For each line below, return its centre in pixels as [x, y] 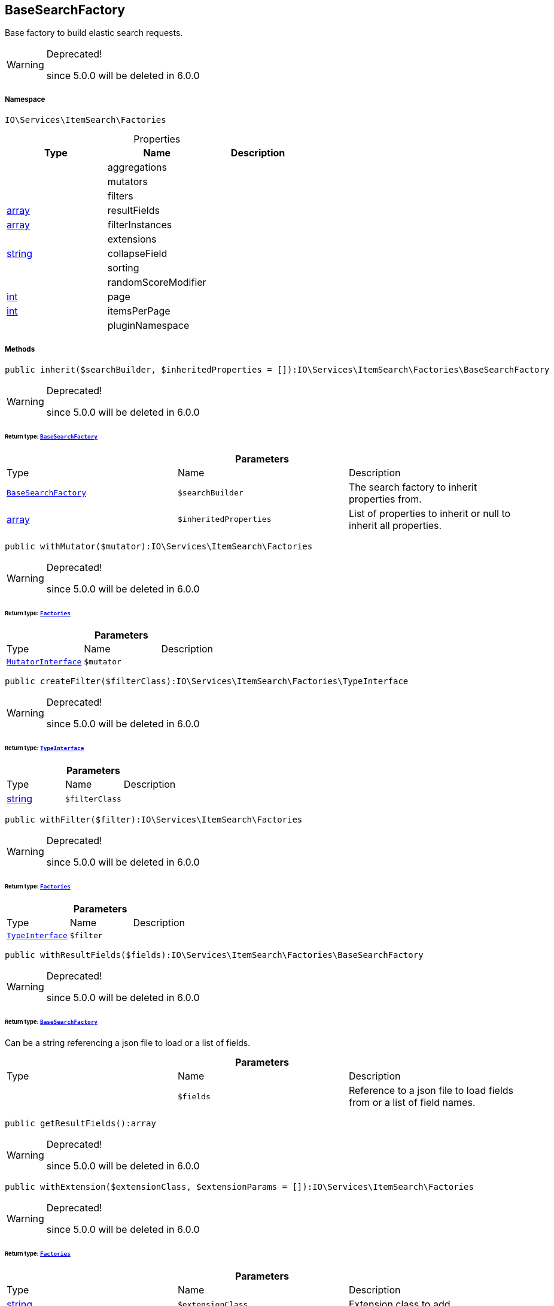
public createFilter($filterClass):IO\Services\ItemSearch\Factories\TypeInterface [207, 681]
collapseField [137, 254]
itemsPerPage [139, 311]
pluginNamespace [148, 326]
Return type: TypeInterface [45, 748]
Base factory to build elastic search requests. [94, 33]
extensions [132, 239]
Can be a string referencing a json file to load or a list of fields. [128, 1043]
